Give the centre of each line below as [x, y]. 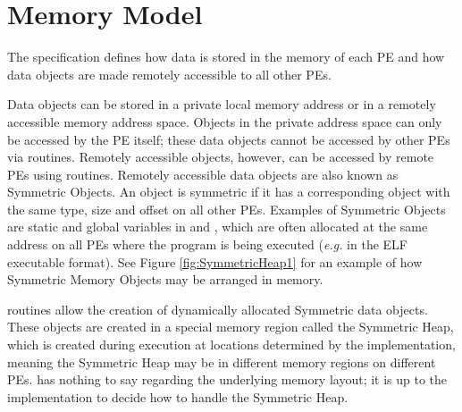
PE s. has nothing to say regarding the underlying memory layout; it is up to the [227, 379]
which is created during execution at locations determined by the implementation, [231, 345]
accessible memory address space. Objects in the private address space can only [225, 121]
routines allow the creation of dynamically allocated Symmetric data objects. [218, 309]
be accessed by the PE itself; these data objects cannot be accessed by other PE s [229, 139]
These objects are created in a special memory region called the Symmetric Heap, [231, 327]
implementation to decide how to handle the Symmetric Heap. [178, 396]
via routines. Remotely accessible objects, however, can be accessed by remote [221, 157]
